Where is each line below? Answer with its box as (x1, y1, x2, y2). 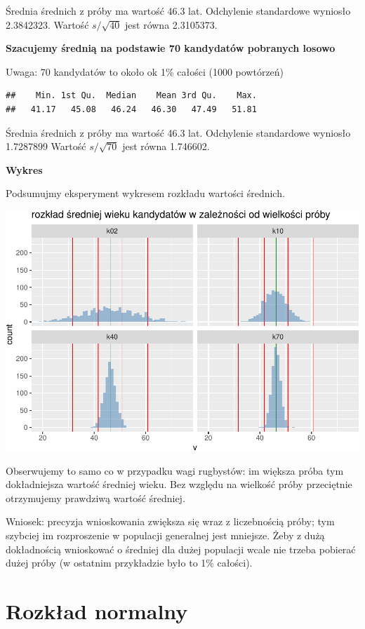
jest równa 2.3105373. (125, 17, 218, 32)
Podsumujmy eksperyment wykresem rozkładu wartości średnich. (6, 186, 285, 201)
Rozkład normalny (6, 596, 188, 625)
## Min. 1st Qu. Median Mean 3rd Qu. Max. (6, 90, 257, 101)
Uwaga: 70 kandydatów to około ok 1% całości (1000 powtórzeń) (6, 64, 284, 79)
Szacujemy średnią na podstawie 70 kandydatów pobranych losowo (6, 41, 336, 55)
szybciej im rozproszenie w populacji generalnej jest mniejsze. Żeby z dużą (6, 527, 325, 542)
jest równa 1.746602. (122, 139, 210, 154)
